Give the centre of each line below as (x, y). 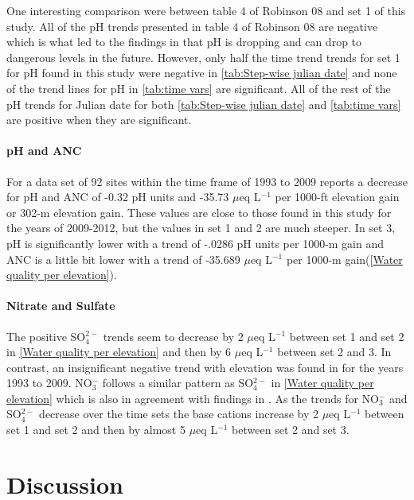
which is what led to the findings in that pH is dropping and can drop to (184, 42)
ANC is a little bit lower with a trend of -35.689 (123, 259)
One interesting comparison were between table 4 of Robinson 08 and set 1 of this (206, 10)
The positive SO (46, 336)
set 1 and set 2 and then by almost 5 (96, 430)
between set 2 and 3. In (334, 352)
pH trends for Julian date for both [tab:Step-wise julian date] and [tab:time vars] (204, 104)
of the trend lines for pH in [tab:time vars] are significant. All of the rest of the (199, 88)
